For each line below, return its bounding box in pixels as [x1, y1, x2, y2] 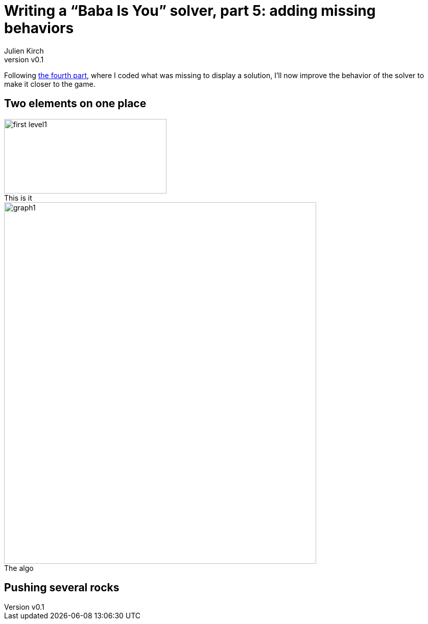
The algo [4, 563, 34, 572]
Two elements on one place [4, 97, 147, 110]
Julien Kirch [4, 46, 44, 55]
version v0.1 [4, 55, 44, 64]
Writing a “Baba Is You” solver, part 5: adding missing [4, 2, 376, 19]
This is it [4, 193, 32, 202]
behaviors [4, 19, 74, 37]
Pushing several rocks [4, 581, 120, 594]
